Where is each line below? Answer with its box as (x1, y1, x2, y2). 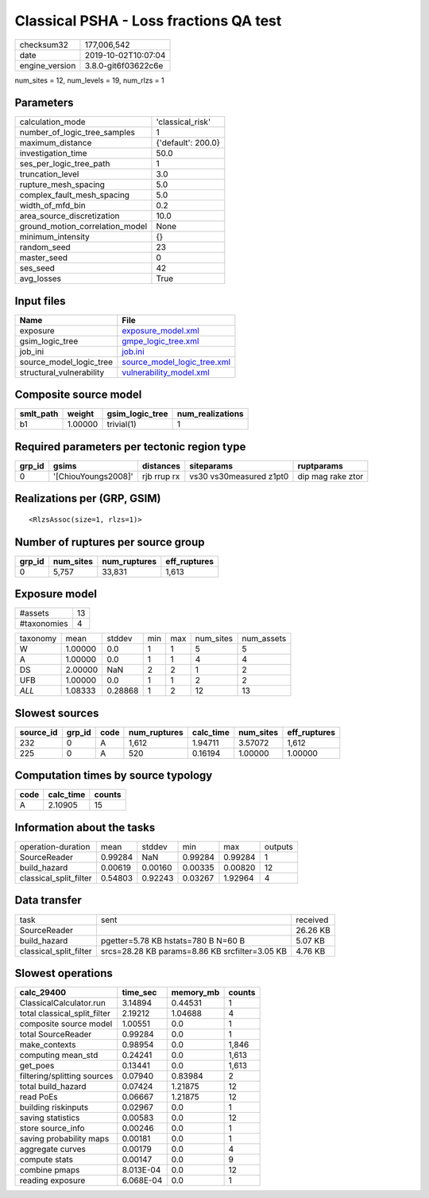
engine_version (19, 60, 76, 71)
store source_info (19, 1122, 85, 1134)
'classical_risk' (156, 116, 211, 127)
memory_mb (171, 987, 220, 998)
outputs (264, 841, 293, 852)
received (296, 914, 329, 925)
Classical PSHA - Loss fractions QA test (14, 12, 282, 29)
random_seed (19, 242, 71, 253)
